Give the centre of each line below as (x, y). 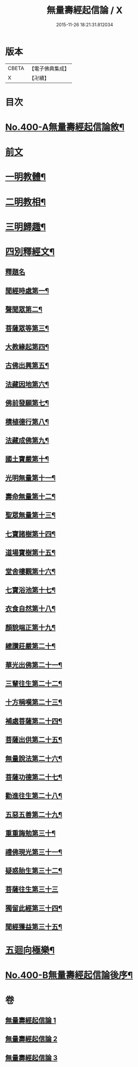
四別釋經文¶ (30, 252)
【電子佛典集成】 (49, 69)
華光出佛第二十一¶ (34, 665)
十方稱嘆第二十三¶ (34, 702)
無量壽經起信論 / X (85, 10)
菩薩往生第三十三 (32, 889)
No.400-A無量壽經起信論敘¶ (65, 127)
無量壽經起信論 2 (31, 1039)
